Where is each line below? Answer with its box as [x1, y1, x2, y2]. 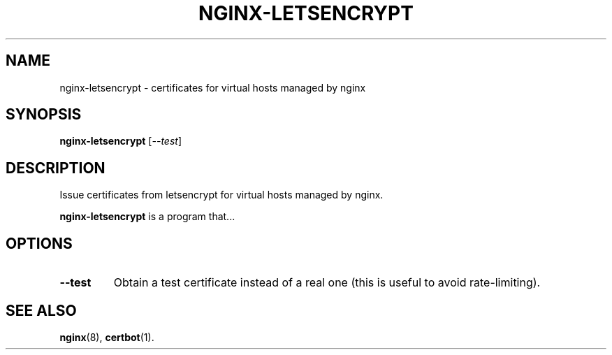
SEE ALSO [6, 301, 77, 319]
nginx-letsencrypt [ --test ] [59, 135, 182, 147]
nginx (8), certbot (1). [59, 331, 154, 343]
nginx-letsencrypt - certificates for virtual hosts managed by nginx [59, 81, 366, 94]
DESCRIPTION [6, 159, 105, 177]
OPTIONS [6, 234, 73, 252]
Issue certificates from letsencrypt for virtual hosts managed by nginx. [59, 189, 384, 201]
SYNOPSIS [6, 106, 82, 124]
